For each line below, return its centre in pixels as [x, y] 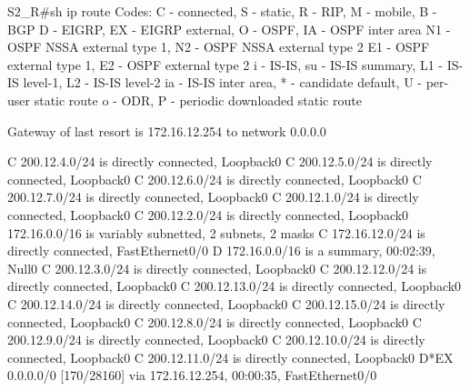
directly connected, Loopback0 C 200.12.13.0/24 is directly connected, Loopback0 [235, 286]
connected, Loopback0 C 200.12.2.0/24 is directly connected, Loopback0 [208, 214]
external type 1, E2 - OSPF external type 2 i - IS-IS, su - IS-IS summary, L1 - [225, 64]
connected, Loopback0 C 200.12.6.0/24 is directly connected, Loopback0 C [215, 179]
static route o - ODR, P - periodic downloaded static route [198, 100]
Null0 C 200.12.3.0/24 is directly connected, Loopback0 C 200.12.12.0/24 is [217, 268]
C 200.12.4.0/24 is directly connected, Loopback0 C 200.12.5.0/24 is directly [220, 161]
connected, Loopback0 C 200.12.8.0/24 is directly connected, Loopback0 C [215, 321]
